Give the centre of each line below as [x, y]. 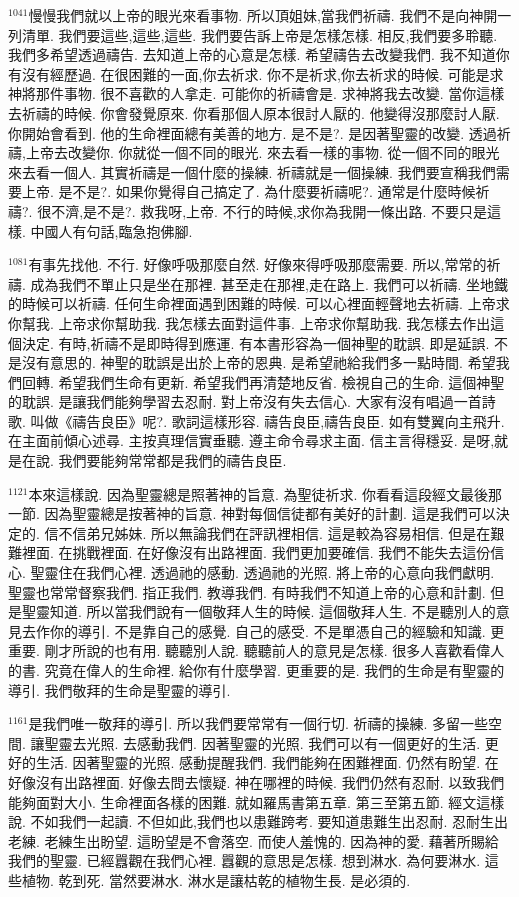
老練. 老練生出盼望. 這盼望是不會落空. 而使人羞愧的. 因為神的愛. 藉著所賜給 [253, 840]
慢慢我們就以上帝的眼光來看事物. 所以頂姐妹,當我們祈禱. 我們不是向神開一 [270, 15]
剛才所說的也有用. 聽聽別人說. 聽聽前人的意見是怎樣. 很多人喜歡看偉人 [274, 650]
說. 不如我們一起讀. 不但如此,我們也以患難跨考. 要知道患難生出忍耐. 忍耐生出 [258, 821]
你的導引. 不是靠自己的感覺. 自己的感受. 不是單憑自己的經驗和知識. [267, 630]
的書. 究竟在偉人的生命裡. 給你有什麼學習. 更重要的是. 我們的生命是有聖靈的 [256, 670]
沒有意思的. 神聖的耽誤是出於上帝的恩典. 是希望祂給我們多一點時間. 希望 [258, 362]
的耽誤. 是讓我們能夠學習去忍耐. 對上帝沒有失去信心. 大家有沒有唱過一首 [245, 401]
